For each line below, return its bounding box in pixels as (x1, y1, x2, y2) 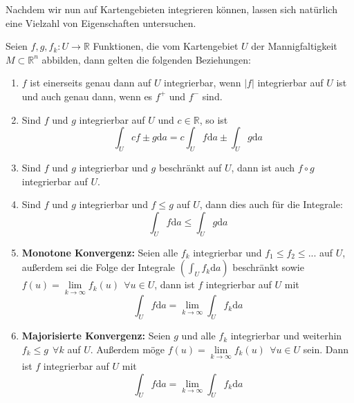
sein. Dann (303, 341, 349, 356)
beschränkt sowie (232, 260, 304, 274)
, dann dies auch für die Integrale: (199, 197, 343, 212)
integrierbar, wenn (164, 75, 241, 90)
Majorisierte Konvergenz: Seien (21, 328, 171, 343)
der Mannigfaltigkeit (251, 39, 337, 53)
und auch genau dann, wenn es (21, 88, 153, 103)
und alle (181, 328, 216, 343)
